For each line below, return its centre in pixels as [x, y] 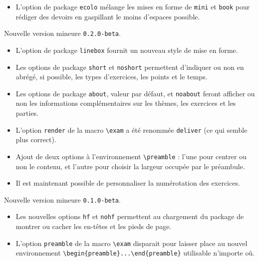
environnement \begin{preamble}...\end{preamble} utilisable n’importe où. [135, 253]
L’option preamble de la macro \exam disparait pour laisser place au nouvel [131, 243]
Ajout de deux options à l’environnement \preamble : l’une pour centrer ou [131, 156]
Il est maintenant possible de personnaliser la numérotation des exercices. [128, 183]
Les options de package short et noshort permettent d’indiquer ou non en [130, 67]
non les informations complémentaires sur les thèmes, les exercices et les [126, 103]
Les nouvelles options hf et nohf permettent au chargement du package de [130, 216]
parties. [27, 113]
